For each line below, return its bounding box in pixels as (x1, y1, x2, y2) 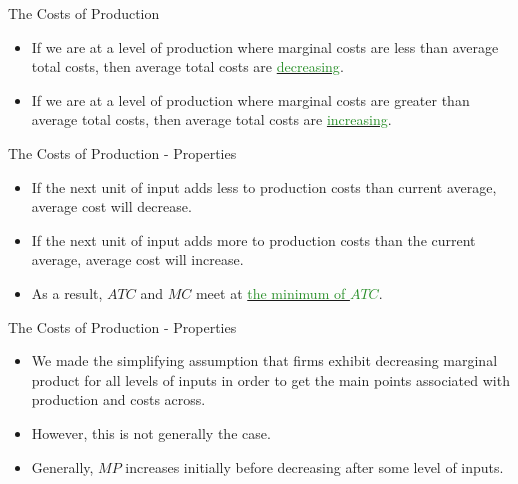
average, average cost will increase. (31, 249, 244, 270)
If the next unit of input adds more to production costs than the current (31, 229, 476, 250)
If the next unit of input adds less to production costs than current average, (31, 176, 497, 197)
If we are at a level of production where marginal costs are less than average (31, 36, 499, 57)
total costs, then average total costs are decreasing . (31, 56, 344, 77)
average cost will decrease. (31, 196, 192, 217)
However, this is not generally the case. (31, 422, 271, 443)
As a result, (31, 282, 103, 303)
